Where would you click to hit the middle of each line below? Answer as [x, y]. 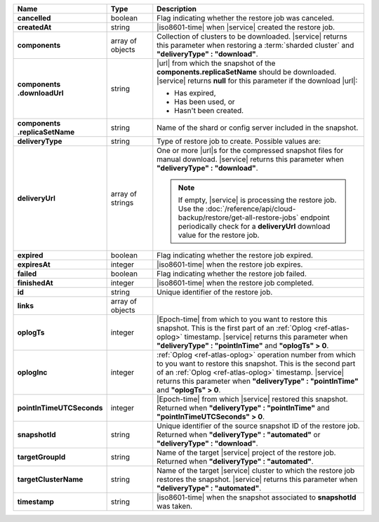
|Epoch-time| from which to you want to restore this [242, 319]
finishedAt [35, 283]
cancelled [34, 18]
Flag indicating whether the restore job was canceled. [246, 18]
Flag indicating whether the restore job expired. [235, 255]
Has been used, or [205, 102]
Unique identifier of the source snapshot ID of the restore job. [259, 426]
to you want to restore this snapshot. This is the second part [256, 363]
